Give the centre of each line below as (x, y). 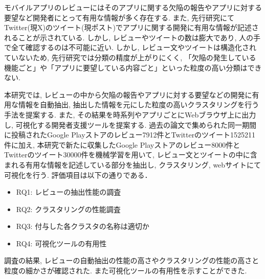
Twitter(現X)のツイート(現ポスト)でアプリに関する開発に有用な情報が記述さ (131, 27)
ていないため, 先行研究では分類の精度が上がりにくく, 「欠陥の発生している (130, 57)
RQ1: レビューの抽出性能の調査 (69, 192)
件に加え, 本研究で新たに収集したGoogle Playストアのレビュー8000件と (122, 144)
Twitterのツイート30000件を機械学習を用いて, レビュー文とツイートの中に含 (131, 155)
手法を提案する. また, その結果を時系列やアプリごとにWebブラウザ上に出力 (130, 114)
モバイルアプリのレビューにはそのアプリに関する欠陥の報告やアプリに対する (133, 7)
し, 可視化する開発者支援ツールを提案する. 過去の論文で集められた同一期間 (130, 124)
